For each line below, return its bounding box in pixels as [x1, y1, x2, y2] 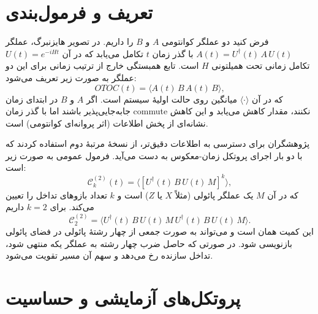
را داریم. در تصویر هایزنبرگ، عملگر [6, 35, 134, 48]
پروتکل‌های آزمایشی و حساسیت [6, 285, 241, 310]
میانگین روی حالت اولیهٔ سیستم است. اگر [86, 92, 237, 105]
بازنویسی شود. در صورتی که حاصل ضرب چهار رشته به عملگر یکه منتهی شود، [6, 237, 292, 249]
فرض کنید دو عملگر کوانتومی [162, 35, 269, 48]
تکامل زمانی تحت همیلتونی [211, 59, 310, 72]
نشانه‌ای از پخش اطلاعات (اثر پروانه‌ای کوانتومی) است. [6, 116, 208, 129]
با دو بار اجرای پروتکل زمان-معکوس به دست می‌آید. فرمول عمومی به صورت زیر [6, 149, 303, 162]
